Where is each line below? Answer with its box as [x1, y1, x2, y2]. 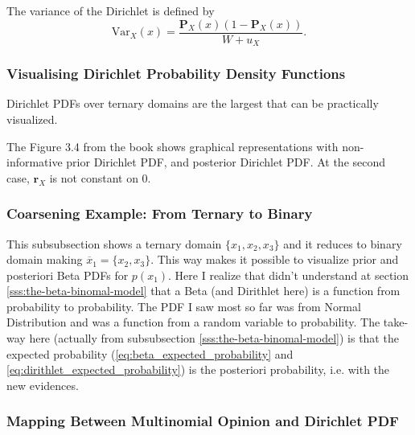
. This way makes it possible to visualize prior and [150, 251, 399, 268]
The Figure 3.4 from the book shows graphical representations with [6, 137, 339, 154]
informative [6, 154, 63, 170]
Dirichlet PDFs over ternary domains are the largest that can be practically [6, 95, 379, 112]
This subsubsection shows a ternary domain [6, 235, 222, 252]
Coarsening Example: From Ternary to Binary [6, 203, 313, 224]
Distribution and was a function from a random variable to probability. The [6, 314, 380, 330]
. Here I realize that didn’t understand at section [168, 266, 409, 283]
